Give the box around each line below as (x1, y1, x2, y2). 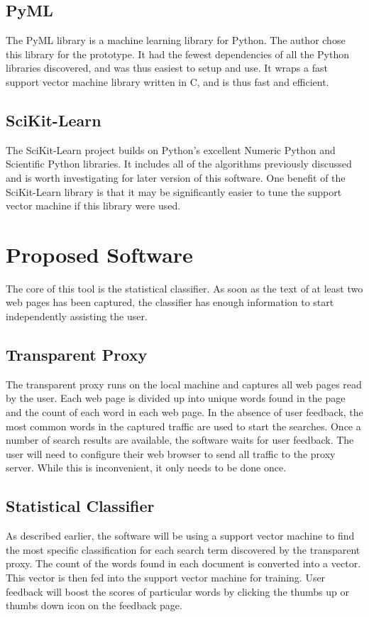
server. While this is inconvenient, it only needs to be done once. (6, 460, 287, 475)
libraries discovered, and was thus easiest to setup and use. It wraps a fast (6, 60, 328, 75)
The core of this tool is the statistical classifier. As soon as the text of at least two (6, 280, 363, 295)
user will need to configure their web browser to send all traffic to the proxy (6, 446, 336, 461)
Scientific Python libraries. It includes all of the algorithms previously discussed (6, 156, 352, 171)
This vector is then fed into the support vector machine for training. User (6, 570, 326, 584)
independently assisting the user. (6, 309, 148, 324)
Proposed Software (6, 239, 193, 268)
